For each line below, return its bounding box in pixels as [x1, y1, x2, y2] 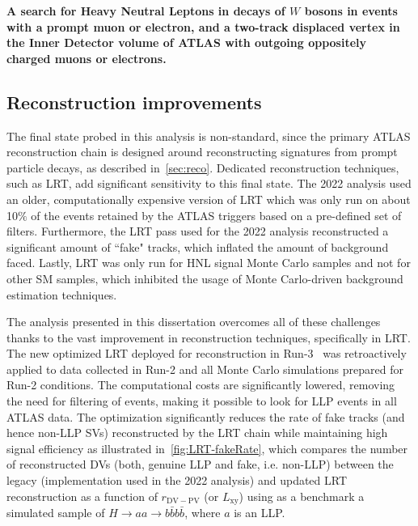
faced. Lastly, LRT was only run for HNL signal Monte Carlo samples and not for [6, 254, 411, 271]
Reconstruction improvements [6, 89, 262, 114]
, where [184, 504, 221, 521]
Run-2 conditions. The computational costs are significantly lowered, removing [6, 376, 395, 393]
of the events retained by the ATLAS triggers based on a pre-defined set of [31, 206, 402, 223]
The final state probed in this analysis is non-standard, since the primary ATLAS [6, 127, 411, 144]
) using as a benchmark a [239, 487, 365, 504]
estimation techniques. [6, 286, 117, 303]
